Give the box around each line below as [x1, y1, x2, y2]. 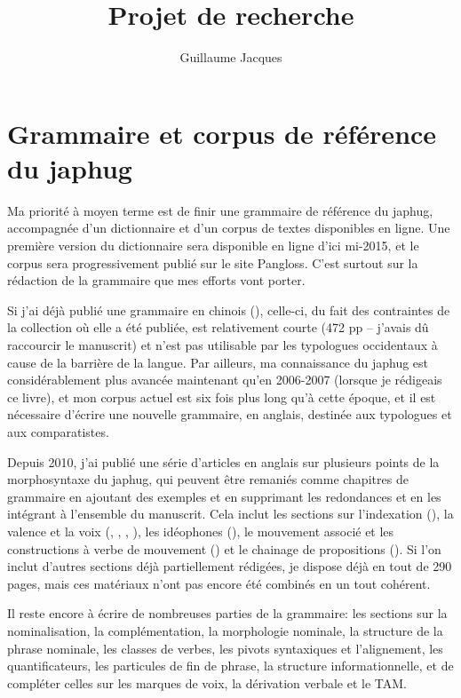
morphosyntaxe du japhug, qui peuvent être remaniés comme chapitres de [7, 470, 409, 488]
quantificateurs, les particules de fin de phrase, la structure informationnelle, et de [7, 656, 454, 675]
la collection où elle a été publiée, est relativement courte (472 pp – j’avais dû [7, 318, 429, 337]
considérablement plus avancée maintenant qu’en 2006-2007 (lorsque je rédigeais [7, 370, 442, 389]
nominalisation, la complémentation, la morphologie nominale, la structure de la [7, 621, 443, 639]
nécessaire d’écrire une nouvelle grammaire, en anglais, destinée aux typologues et [7, 405, 452, 424]
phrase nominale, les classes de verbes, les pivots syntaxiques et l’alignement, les [7, 639, 443, 657]
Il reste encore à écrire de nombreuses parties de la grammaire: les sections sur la [7, 604, 448, 623]
